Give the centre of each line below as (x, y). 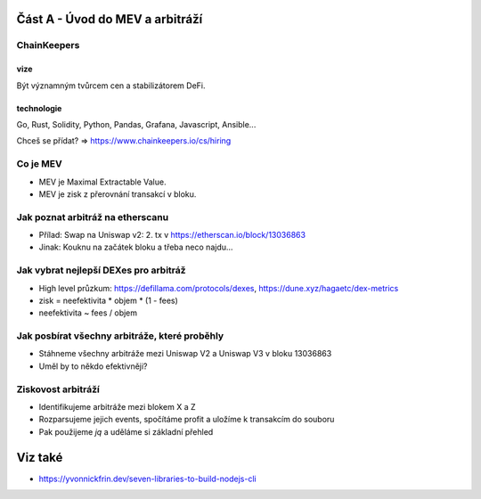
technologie (39, 108)
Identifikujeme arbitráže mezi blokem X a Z (117, 407)
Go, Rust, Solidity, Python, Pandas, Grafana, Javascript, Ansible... (136, 124)
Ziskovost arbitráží (58, 389)
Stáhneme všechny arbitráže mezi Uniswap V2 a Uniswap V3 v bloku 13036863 (185, 354)
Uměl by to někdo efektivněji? (93, 366)
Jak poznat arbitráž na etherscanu (93, 217)
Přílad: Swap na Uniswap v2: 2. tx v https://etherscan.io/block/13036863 (172, 235)
